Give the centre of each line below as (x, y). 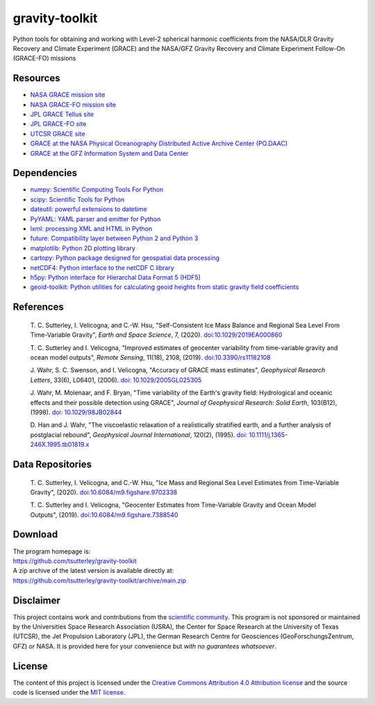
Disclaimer (36, 600)
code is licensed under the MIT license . (69, 692)
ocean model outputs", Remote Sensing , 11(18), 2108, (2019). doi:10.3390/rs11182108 (150, 357)
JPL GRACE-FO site (58, 124)
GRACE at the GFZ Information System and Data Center (109, 153)
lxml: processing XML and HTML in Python (91, 229)
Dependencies (45, 173)
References (38, 307)
